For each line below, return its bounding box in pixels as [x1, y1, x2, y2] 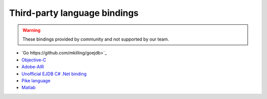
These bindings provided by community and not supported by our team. [22, 36, 169, 42]
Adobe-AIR [21, 64, 44, 70]
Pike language [21, 77, 50, 84]
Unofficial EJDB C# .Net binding [21, 71, 87, 77]
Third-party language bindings [9, 7, 139, 18]
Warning [22, 27, 41, 33]
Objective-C [21, 57, 46, 63]
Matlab [21, 85, 36, 91]
